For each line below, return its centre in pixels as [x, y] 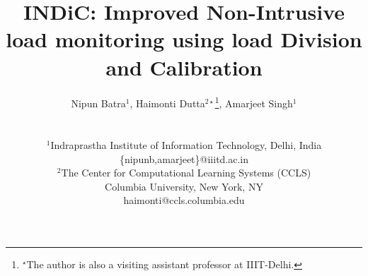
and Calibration [184, 67]
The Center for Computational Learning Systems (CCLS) [186, 173]
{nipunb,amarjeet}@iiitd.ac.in [184, 158]
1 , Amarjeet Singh [254, 102]
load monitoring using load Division [184, 39]
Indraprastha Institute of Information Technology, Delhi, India [186, 144]
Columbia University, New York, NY [184, 186]
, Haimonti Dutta [167, 103]
